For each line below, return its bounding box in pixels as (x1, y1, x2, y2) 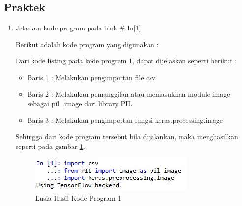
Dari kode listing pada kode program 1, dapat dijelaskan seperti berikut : (15, 56, 237, 66)
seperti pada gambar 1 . (15, 141, 85, 151)
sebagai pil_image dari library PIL (27, 98, 132, 109)
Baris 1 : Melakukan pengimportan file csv (27, 72, 156, 82)
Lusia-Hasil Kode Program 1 (35, 193, 121, 203)
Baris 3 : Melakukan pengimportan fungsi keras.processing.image (27, 115, 223, 125)
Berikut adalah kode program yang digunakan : (15, 39, 159, 49)
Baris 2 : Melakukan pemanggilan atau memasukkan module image (27, 88, 230, 99)
